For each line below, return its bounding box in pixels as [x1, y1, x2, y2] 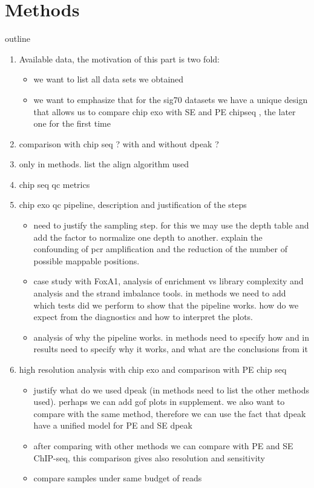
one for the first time [33, 117, 111, 130]
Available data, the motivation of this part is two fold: [19, 52, 220, 65]
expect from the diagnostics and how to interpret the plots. [33, 310, 253, 323]
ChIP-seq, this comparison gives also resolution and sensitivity [33, 451, 265, 464]
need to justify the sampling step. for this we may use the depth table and [33, 219, 309, 232]
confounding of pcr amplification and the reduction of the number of [33, 242, 288, 255]
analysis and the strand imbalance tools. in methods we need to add [33, 287, 286, 299]
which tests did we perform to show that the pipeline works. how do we [33, 298, 299, 311]
